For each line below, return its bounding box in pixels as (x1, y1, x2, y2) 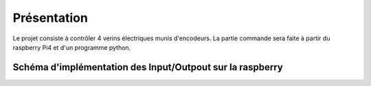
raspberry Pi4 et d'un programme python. (12, 43, 131, 51)
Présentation (12, 10, 89, 25)
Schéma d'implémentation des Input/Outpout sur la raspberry (12, 61, 283, 73)
